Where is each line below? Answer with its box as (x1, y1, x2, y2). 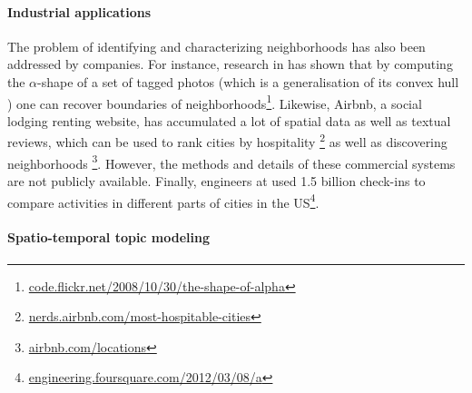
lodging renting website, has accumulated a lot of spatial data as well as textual (7, 111, 451, 130)
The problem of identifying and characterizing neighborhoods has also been (7, 36, 426, 55)
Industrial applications (7, 2, 152, 21)
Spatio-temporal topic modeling (7, 228, 211, 247)
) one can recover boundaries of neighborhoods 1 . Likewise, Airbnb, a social (7, 91, 422, 113)
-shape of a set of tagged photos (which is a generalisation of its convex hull (37, 72, 459, 91)
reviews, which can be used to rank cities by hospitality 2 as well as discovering (7, 130, 447, 152)
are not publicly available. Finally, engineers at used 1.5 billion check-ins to (7, 171, 426, 190)
